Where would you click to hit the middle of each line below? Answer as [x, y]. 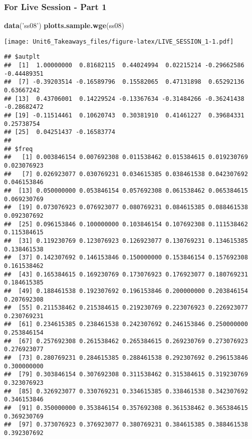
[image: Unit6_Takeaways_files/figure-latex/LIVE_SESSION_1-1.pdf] [119, 41]
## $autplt [22, 57]
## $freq [19, 149]
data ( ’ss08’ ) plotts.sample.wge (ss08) [64, 25]
